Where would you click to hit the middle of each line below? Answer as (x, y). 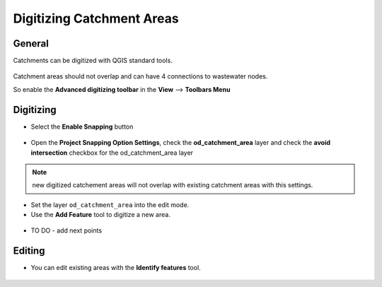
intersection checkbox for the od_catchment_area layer (112, 153)
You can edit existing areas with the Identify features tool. (116, 268)
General (31, 43)
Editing (29, 251)
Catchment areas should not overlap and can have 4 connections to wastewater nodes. (140, 76)
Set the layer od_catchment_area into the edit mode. (110, 204)
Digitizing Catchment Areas (96, 18)
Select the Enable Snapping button (82, 127)
